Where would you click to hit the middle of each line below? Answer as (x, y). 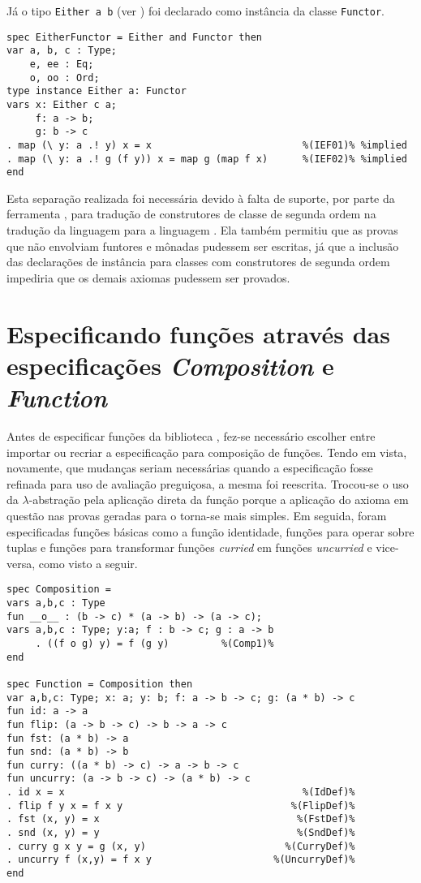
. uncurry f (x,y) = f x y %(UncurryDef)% (181, 860)
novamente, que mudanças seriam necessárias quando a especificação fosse (190, 468)
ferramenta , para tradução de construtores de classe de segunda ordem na (191, 214)
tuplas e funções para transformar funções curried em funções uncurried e (189, 547)
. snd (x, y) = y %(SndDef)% (181, 833)
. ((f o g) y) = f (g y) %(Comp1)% (155, 643)
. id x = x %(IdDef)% (181, 793)
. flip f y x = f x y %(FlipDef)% (181, 805)
